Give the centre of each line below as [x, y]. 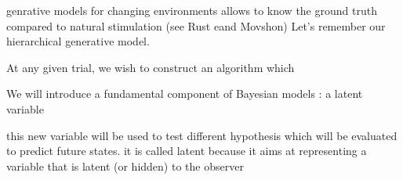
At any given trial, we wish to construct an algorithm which [151, 67]
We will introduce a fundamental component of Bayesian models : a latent [185, 94]
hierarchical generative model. [78, 41]
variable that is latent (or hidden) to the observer [125, 166]
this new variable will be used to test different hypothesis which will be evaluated [202, 135]
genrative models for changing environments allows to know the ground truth [192, 10]
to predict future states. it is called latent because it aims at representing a [187, 151]
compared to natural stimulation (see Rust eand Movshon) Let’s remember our [196, 25]
